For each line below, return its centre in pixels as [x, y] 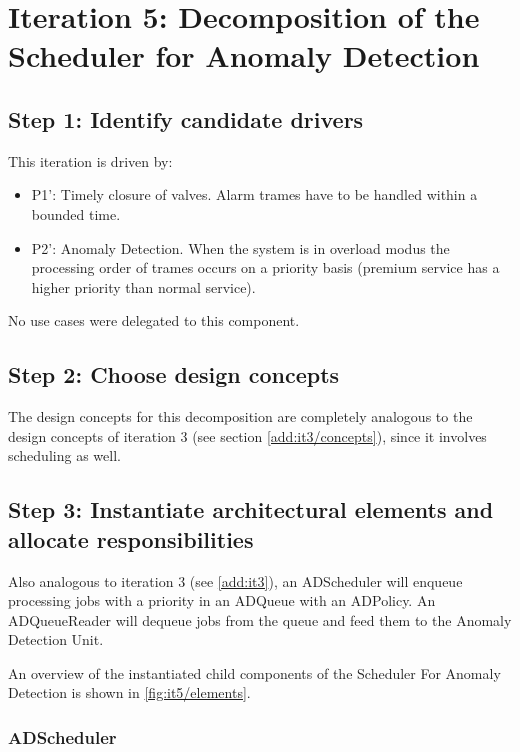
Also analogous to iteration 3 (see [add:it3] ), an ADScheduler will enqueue [235, 580]
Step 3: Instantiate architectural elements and [251, 509]
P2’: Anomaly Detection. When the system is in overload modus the [240, 247]
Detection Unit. [56, 639]
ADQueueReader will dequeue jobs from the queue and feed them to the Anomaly [260, 619]
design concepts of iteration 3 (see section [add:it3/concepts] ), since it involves [247, 435]
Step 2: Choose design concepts [174, 374]
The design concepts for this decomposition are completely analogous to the [240, 416]
